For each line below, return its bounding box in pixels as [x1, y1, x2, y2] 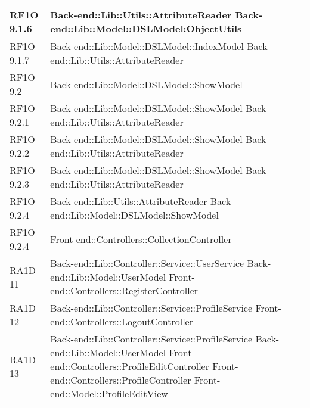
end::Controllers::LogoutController [50, 314, 193, 328]
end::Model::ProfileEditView [50, 387, 168, 400]
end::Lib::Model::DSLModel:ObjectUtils [50, 21, 242, 35]
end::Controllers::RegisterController [50, 284, 199, 297]
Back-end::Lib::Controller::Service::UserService [50, 256, 244, 270]
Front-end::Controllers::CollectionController [50, 232, 232, 246]
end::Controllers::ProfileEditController [50, 359, 209, 373]
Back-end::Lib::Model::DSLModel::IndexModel [50, 39, 244, 53]
